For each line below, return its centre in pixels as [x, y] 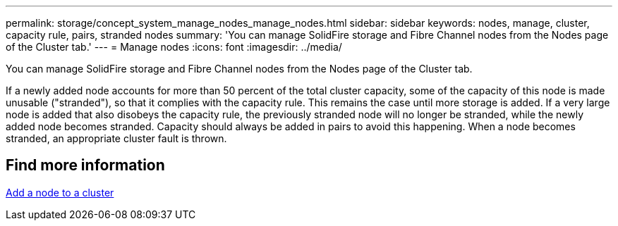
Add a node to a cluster [60, 192]
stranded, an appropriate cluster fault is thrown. [116, 138]
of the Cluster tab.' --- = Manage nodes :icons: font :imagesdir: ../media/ [174, 47]
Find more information [85, 165]
